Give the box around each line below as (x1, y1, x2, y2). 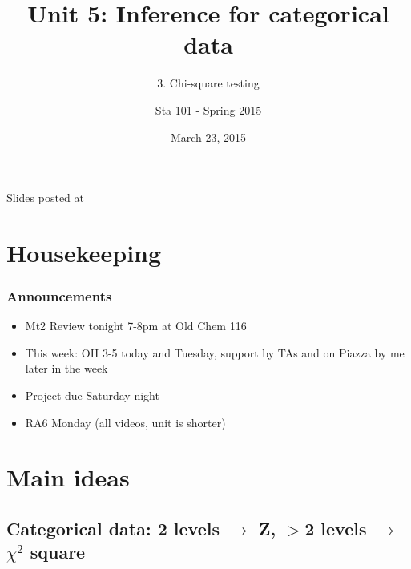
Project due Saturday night (25, 387, 159, 404)
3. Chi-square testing (157, 75, 260, 91)
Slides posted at (6, 189, 84, 206)
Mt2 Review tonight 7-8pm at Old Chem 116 (25, 317, 247, 334)
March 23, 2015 (170, 128, 247, 145)
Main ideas (6, 461, 130, 494)
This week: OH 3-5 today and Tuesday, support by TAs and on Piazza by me (25, 344, 405, 361)
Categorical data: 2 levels (6, 516, 220, 541)
